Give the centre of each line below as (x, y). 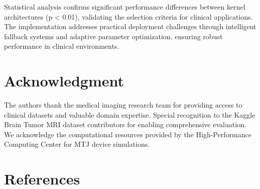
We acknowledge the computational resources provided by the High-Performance (128, 134)
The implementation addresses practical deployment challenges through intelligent (130, 26)
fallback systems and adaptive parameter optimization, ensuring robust (113, 36)
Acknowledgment (64, 81)
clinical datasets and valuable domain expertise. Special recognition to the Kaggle (130, 114)
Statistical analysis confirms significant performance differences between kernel (125, 7)
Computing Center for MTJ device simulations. (77, 144)
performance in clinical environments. (62, 46)
